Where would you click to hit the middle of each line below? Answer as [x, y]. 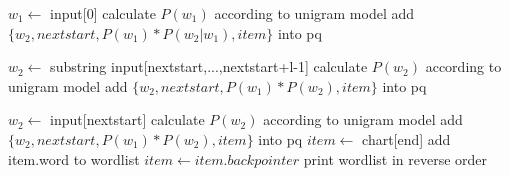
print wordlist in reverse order [395, 158]
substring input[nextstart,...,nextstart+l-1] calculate [209, 66]
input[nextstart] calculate [127, 119]
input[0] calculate [103, 13]
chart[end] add [406, 138]
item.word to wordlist [74, 158]
